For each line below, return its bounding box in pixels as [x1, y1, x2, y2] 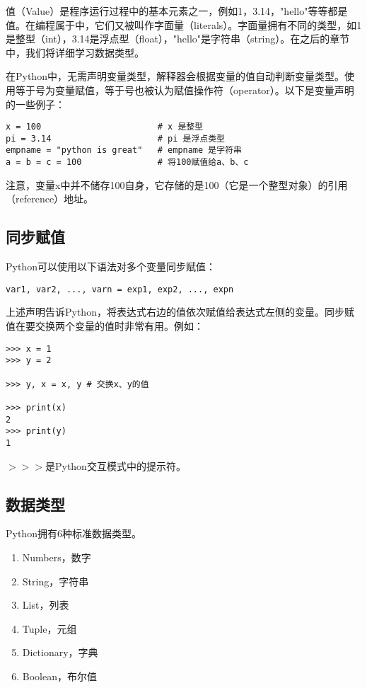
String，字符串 [22, 573, 89, 588]
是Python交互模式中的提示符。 [45, 458, 186, 473]
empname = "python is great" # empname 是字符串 [6, 145, 242, 156]
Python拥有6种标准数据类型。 [6, 526, 141, 541]
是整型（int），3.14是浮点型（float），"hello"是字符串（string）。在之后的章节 [6, 31, 350, 46]
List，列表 [22, 597, 69, 612]
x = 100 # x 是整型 [6, 122, 204, 132]
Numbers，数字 [22, 549, 91, 564]
